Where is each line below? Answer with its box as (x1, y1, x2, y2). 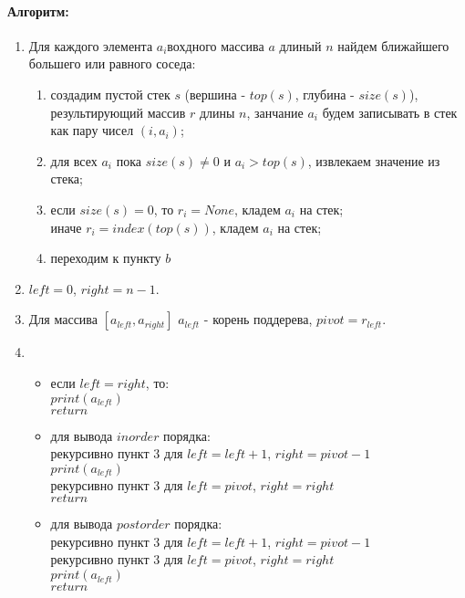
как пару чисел (50, 121, 134, 140)
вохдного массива (167, 36, 264, 55)
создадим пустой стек (50, 84, 170, 103)
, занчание (246, 102, 304, 121)
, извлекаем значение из (307, 151, 440, 170)
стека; (50, 169, 83, 188)
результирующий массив (50, 102, 186, 121)
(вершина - (184, 84, 246, 103)
